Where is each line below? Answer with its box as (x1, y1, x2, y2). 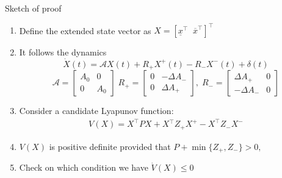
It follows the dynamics (19, 46, 107, 59)
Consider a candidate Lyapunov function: (19, 104, 174, 117)
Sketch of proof (5, 2, 62, 14)
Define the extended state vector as (19, 24, 151, 37)
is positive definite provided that (49, 140, 171, 152)
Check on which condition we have (19, 161, 148, 174)
